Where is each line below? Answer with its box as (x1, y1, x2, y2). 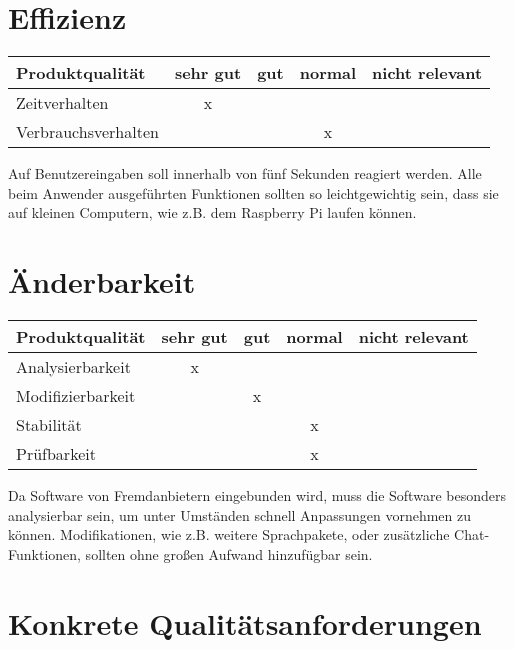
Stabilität (16, 413, 82, 437)
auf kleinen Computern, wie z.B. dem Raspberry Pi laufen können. (8, 202, 417, 223)
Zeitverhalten (16, 91, 109, 115)
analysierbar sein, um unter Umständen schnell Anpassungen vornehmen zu (8, 504, 472, 525)
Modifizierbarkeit (16, 384, 136, 408)
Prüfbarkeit (16, 442, 96, 466)
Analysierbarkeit (16, 355, 131, 379)
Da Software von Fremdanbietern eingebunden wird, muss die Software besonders (8, 485, 506, 506)
